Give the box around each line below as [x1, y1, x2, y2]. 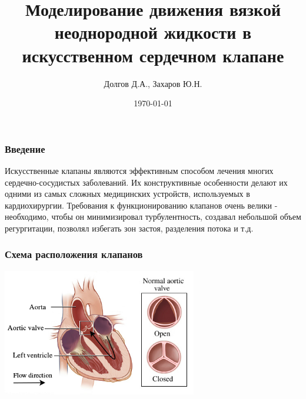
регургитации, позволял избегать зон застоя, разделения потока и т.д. [5, 222, 254, 234]
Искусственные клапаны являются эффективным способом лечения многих [5, 164, 274, 176]
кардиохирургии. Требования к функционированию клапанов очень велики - [5, 199, 278, 211]
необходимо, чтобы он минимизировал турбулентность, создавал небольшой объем [5, 210, 301, 223]
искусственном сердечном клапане [22, 43, 284, 67]
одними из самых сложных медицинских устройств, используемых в [5, 187, 250, 200]
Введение [5, 141, 45, 156]
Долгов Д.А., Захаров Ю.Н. [104, 77, 202, 89]
